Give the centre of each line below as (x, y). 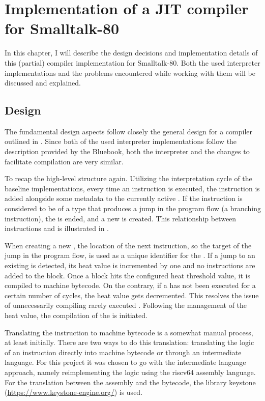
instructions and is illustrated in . (57, 228)
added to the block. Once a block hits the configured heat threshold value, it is (127, 275)
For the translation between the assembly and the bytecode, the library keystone (130, 382)
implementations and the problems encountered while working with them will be (130, 73)
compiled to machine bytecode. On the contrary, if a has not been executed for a (130, 285)
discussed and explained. (43, 83)
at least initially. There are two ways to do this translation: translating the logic (129, 342)
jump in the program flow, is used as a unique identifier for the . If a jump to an (130, 255)
